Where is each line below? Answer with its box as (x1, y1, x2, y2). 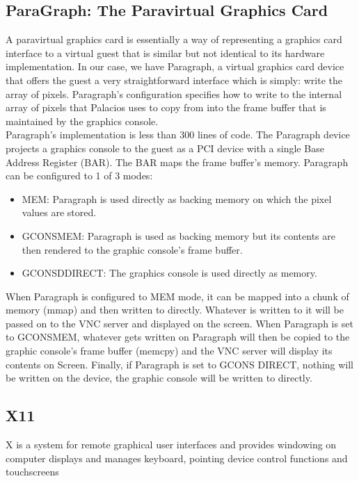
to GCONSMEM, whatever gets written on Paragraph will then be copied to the (6, 329, 350, 344)
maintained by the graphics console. (6, 113, 159, 128)
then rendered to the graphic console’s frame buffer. (22, 242, 243, 256)
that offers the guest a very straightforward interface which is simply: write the (6, 72, 343, 87)
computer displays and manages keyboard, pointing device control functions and (6, 450, 348, 465)
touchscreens (6, 464, 59, 479)
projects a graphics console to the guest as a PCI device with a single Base (6, 140, 324, 155)
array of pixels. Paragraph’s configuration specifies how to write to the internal (6, 86, 342, 101)
